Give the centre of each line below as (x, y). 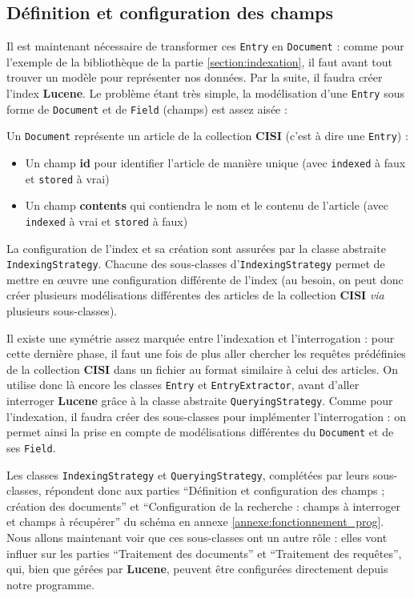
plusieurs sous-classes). (62, 311)
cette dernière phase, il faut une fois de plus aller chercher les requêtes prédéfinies (206, 353)
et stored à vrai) (67, 178)
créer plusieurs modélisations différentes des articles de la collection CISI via (195, 295)
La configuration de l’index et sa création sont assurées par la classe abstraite (196, 248)
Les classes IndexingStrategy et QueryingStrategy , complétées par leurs (188, 474)
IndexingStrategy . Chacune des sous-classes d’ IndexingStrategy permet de (196, 264)
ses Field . (31, 447)
